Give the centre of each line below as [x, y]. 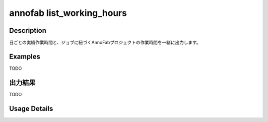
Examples [25, 56]
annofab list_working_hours [68, 13]
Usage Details [31, 108]
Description [28, 30]
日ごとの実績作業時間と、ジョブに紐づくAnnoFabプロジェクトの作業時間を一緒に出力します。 [105, 43]
